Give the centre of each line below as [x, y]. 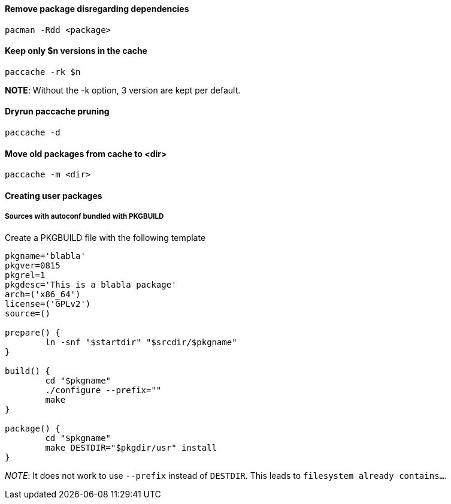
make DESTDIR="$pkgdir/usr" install [131, 447]
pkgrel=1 [25, 275]
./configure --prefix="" [103, 390]
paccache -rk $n [43, 72]
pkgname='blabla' [45, 256]
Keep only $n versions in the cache [76, 51]
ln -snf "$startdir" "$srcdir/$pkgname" [141, 342]
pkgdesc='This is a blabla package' [91, 284]
